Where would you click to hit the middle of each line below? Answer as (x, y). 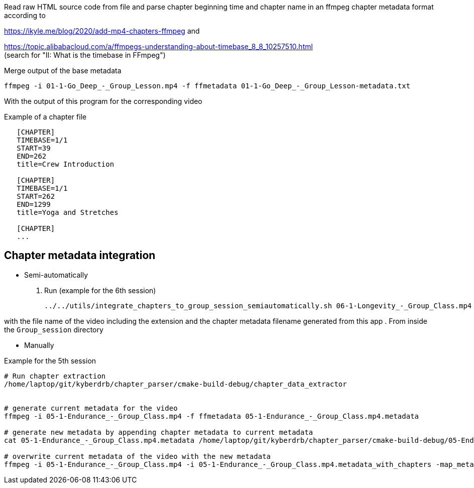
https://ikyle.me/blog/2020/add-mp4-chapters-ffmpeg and (102, 31)
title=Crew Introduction (66, 164)
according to (25, 15)
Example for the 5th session (50, 360)
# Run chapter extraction (55, 376)
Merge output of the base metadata (63, 71)
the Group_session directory (54, 329)
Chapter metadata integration (80, 256)
